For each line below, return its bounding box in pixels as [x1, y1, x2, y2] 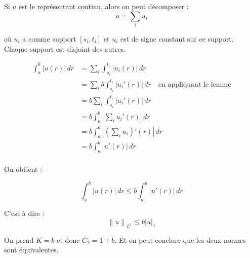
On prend [4, 234, 34, 245]
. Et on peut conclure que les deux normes [114, 234, 246, 245]
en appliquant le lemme [158, 81, 231, 88]
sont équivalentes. [4, 244, 59, 255]
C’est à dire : [4, 207, 45, 218]
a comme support [22, 33, 76, 44]
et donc [57, 234, 80, 245]
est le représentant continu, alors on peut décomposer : [19, 1, 189, 11]
